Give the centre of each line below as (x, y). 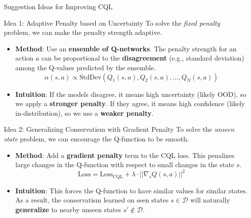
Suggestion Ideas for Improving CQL (58, 6)
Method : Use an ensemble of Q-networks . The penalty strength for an (126, 48)
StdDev (90, 77)
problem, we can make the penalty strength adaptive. (83, 32)
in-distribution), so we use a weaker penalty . (84, 113)
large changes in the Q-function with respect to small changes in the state (125, 164)
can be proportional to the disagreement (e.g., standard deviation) (143, 58)
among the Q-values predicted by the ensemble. (86, 67)
